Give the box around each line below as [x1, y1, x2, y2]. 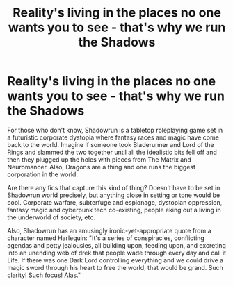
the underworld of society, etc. [7, 213, 96, 221]
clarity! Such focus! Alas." [7, 271, 81, 279]
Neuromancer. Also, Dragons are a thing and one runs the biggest [7, 162, 196, 171]
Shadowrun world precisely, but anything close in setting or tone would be [7, 191, 220, 199]
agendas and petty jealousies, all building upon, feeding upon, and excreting [7, 241, 226, 249]
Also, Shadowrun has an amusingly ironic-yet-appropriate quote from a [7, 226, 211, 235]
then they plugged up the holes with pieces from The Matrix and [7, 155, 191, 164]
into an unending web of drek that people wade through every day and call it [7, 249, 227, 257]
